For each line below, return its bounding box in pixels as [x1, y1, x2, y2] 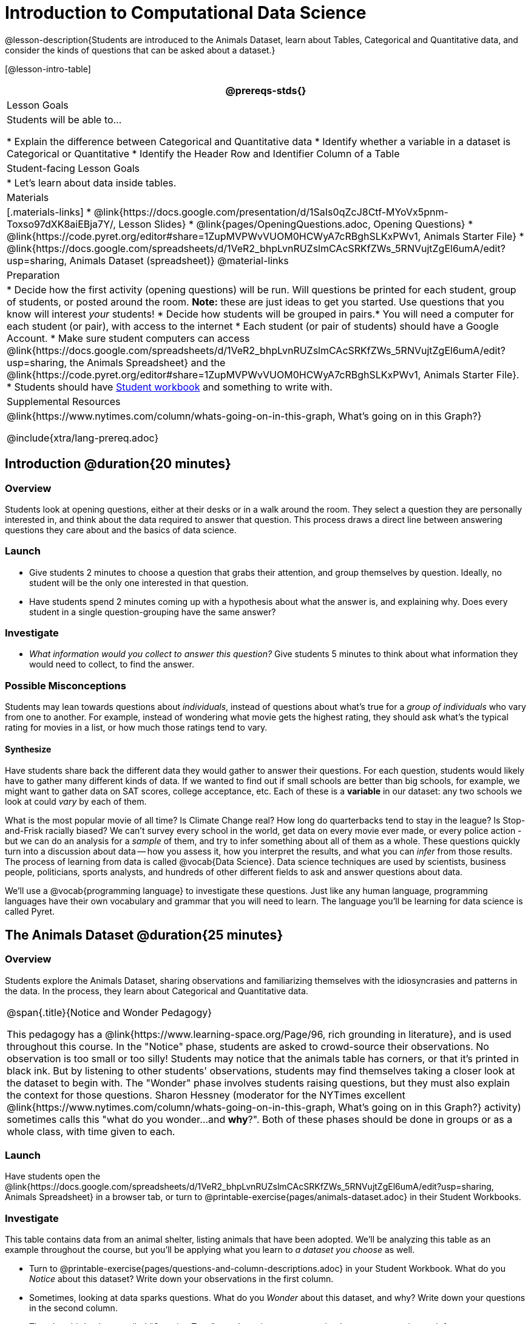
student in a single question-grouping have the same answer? [29, 606, 276, 617]
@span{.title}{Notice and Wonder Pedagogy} [7, 1006, 212, 1019]
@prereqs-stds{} [225, 84, 306, 97]
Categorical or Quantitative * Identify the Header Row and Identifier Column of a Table [7, 147, 400, 160]
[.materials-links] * [7, 205, 92, 218]
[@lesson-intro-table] [5, 63, 91, 74]
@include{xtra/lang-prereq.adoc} [7, 431, 159, 444]
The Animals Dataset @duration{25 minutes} [5, 927, 283, 943]
